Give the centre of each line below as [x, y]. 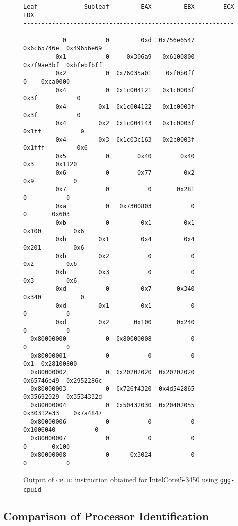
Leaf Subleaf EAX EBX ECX [129, 7]
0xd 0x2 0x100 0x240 [125, 322]
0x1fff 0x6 [56, 148]
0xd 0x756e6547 [168, 40]
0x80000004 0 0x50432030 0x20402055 [113, 405]
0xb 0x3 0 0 [125, 272]
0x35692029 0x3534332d [63, 397]
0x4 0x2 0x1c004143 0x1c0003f [125, 123]
